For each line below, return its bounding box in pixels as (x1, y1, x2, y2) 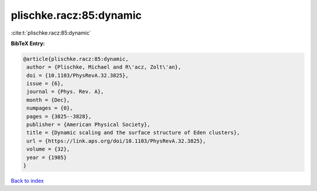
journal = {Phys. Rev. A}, (26, 88, 104, 95)
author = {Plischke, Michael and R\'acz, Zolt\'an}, (26, 64, 181, 70)
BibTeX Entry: (11, 40, 45, 47)
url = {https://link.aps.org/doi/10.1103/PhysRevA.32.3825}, (26, 138, 206, 144)
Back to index (11, 177, 44, 184)
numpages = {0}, (26, 105, 73, 111)
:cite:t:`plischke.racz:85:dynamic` (11, 29, 92, 36)
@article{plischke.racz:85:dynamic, (23, 56, 129, 62)
